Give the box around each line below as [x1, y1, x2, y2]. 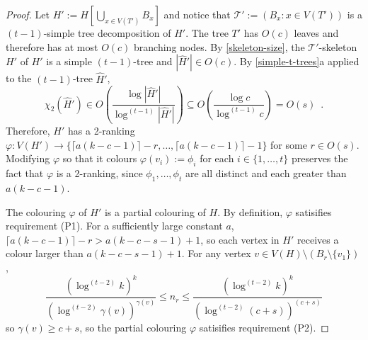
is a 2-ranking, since [56, 166, 143, 181]
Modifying [6, 151, 50, 166]
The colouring [6, 204, 66, 219]
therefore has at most [6, 39, 98, 54]
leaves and [294, 25, 339, 40]
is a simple [46, 54, 92, 69]
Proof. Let [6, 7, 50, 21]
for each [200, 151, 234, 166]
